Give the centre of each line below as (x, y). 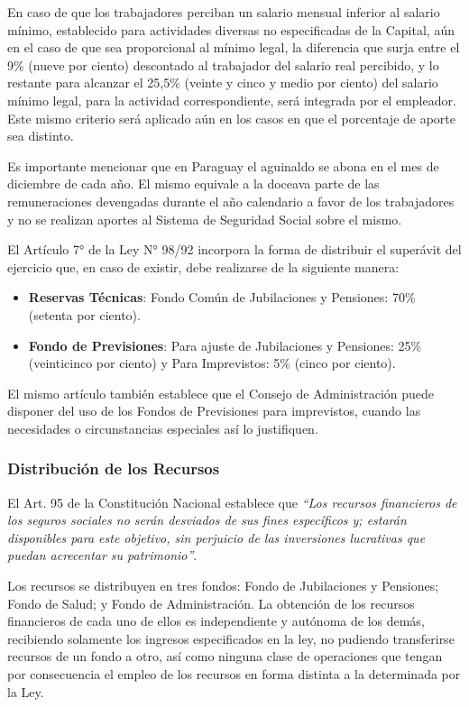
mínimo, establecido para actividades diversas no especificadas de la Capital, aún (231, 29)
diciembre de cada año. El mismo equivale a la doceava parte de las (193, 184)
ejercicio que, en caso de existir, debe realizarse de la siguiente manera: (203, 266)
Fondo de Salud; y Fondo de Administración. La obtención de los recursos (211, 603)
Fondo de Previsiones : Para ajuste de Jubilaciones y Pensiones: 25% (225, 345)
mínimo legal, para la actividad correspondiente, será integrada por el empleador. (232, 100)
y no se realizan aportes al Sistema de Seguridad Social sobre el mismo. (205, 219)
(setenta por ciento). (84, 314)
